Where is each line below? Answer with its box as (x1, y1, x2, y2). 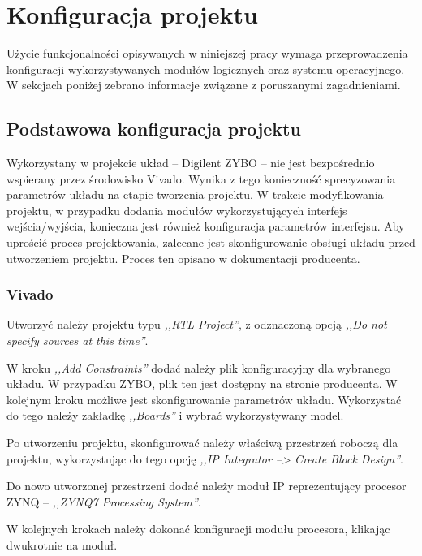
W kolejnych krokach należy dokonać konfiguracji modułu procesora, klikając (6, 520, 390, 537)
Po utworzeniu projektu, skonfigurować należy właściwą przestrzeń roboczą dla (6, 434, 398, 451)
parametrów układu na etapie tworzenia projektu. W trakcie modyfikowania (6, 186, 384, 203)
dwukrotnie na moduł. (6, 537, 118, 554)
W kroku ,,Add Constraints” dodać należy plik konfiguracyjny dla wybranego (6, 359, 391, 376)
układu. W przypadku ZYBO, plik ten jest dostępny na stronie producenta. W (6, 375, 398, 392)
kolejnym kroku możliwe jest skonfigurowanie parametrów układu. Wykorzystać (6, 390, 402, 407)
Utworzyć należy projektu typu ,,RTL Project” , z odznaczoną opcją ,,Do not (6, 316, 387, 333)
